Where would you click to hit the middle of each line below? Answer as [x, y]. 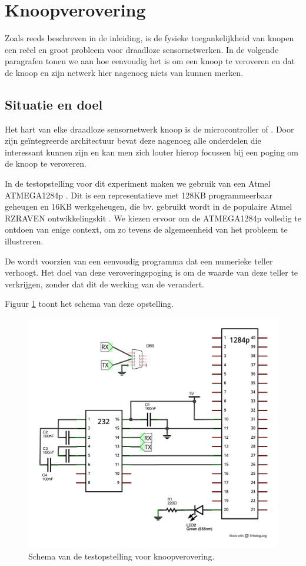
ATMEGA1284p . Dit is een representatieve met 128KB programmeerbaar [139, 195]
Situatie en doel [54, 104]
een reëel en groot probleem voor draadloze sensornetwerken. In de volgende [142, 49]
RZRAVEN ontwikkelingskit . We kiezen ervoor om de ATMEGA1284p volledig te [153, 218]
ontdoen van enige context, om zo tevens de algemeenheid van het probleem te [146, 229]
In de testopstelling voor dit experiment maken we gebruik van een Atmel [138, 183]
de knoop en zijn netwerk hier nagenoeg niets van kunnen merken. [124, 72]
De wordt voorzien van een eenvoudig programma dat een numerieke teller [139, 261]
